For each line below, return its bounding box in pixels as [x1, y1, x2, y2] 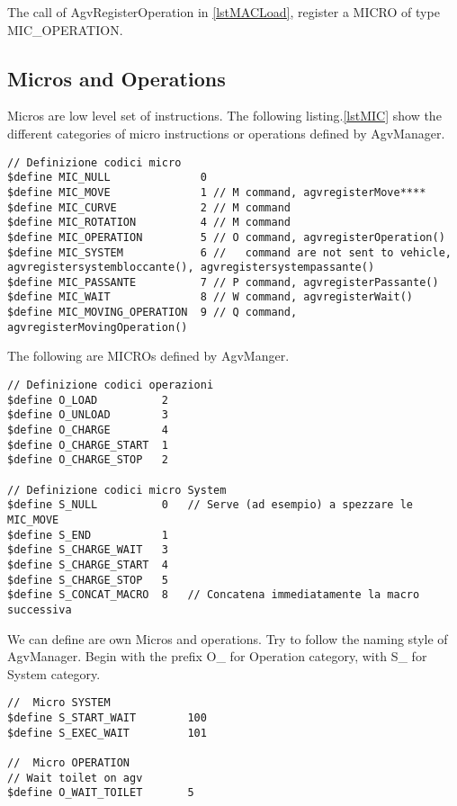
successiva [7, 603, 72, 616]
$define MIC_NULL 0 [7, 171, 207, 184]
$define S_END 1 [7, 528, 168, 542]
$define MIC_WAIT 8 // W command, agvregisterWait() [7, 291, 414, 304]
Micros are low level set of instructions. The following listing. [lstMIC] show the [7, 106, 442, 125]
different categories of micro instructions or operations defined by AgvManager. [7, 123, 445, 142]
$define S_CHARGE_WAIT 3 [7, 543, 168, 557]
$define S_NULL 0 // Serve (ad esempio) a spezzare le [7, 498, 414, 512]
